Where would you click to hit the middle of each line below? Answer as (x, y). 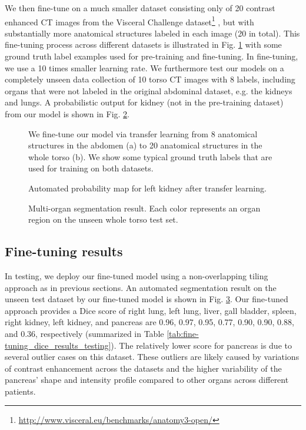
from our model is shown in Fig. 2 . (67, 114)
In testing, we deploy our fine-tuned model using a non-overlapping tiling (137, 275)
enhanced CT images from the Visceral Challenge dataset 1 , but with (129, 21)
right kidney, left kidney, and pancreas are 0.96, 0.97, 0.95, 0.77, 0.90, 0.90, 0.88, (149, 322)
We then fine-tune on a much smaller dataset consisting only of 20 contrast (140, 8)
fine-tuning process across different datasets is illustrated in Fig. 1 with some (143, 44)
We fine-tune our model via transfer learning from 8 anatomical (143, 133)
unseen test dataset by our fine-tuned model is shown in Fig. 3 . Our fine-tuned (147, 299)
